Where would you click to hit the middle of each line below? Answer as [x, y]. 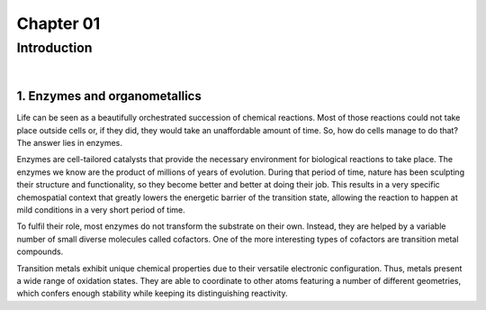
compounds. [40, 251]
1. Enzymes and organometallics [109, 96]
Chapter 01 [58, 23]
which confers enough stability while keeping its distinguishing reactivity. [152, 294]
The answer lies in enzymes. [70, 143]
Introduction [54, 48]
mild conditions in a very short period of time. [101, 210]
